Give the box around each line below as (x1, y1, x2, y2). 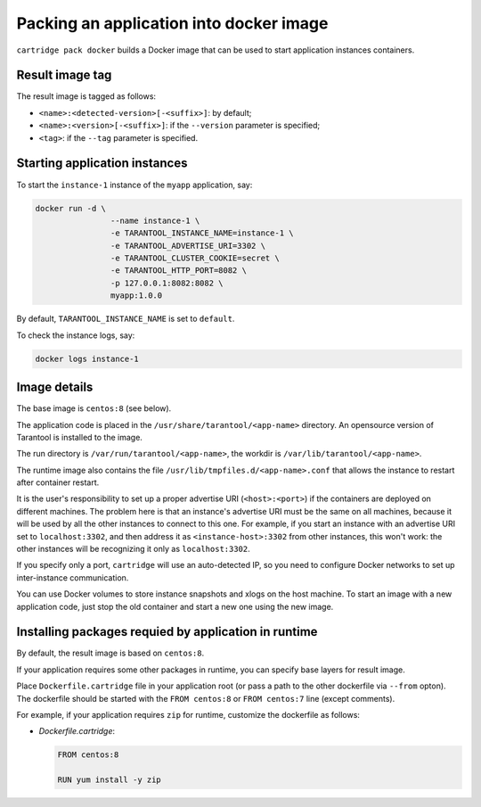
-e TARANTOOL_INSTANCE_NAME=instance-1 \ (110, 228, 294, 238)
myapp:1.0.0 (110, 291, 163, 301)
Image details (16, 380, 94, 395)
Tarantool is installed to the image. (16, 432, 143, 442)
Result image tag (16, 68, 112, 83)
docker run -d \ (35, 203, 107, 213)
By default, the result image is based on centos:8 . (16, 647, 205, 659)
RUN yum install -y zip (57, 775, 162, 785)
